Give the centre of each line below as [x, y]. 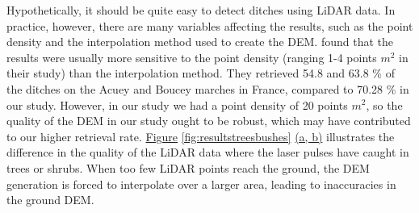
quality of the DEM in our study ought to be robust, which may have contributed [209, 121]
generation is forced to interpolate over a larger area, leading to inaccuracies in [201, 184]
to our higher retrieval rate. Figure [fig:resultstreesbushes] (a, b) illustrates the [201, 136]
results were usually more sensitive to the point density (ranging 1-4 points [192, 57]
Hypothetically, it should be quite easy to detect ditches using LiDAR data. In [201, 10]
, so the [384, 104]
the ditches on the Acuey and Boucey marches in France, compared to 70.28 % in [208, 88]
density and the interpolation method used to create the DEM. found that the [200, 42]
